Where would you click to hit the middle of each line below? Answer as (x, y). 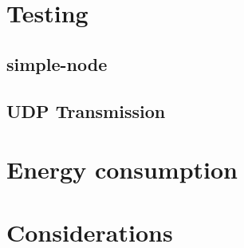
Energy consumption (122, 169)
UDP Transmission (86, 110)
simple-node (57, 63)
